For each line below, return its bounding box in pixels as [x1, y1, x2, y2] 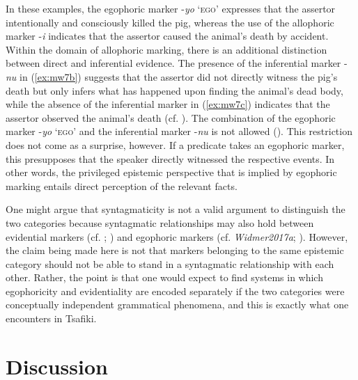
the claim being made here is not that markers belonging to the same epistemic [6, 243, 344, 258]
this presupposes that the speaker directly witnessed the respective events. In [6, 151, 335, 166]
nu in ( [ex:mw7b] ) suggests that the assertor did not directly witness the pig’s [6, 69, 338, 84]
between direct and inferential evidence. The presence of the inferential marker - [6, 56, 348, 70]
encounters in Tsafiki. [6, 311, 97, 326]
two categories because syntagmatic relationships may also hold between [6, 215, 314, 230]
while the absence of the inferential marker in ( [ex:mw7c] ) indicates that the [6, 97, 330, 111]
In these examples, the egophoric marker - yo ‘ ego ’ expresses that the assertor [6, 1, 336, 15]
